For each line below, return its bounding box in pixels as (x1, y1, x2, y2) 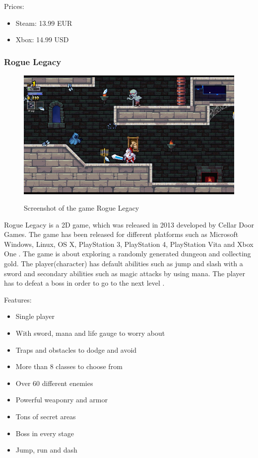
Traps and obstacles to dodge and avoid (15, 344, 137, 355)
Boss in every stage (15, 428, 74, 438)
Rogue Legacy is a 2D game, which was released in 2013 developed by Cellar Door (4, 219, 254, 229)
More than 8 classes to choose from (15, 361, 123, 372)
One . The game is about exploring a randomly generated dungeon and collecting (4, 248, 251, 259)
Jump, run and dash (15, 445, 77, 455)
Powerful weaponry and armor (15, 394, 108, 405)
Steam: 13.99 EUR (15, 17, 72, 28)
